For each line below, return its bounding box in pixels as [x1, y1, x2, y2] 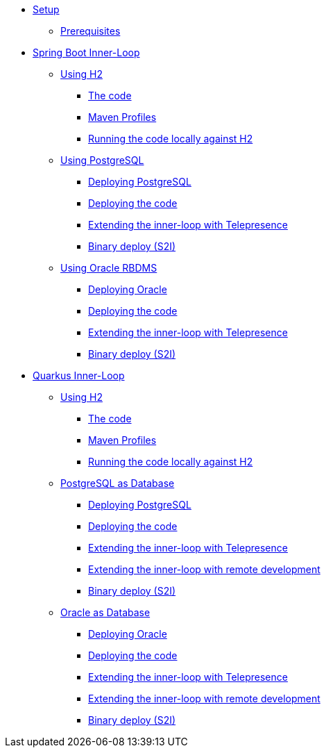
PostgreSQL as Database [60, 477, 175, 489]
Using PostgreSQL [60, 154, 144, 166]
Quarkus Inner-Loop [33, 370, 125, 381]
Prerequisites [60, 25, 121, 37]
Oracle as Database [60, 606, 151, 618]
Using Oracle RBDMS [60, 262, 157, 274]
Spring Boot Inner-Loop [33, 47, 140, 58]
